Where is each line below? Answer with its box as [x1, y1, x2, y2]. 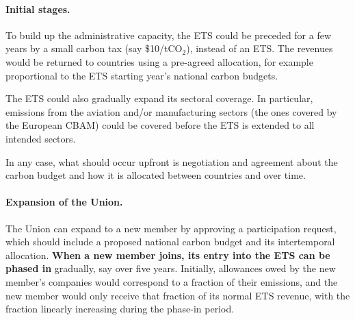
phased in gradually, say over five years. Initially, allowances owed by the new [5, 261, 336, 275]
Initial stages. [5, 1, 70, 16]
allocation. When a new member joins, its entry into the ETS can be [5, 247, 330, 262]
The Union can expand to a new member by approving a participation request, [5, 221, 337, 235]
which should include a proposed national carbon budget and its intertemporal [5, 234, 335, 249]
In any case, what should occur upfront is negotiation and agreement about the [5, 154, 338, 169]
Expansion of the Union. [5, 195, 123, 209]
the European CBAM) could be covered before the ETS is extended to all [5, 118, 315, 132]
